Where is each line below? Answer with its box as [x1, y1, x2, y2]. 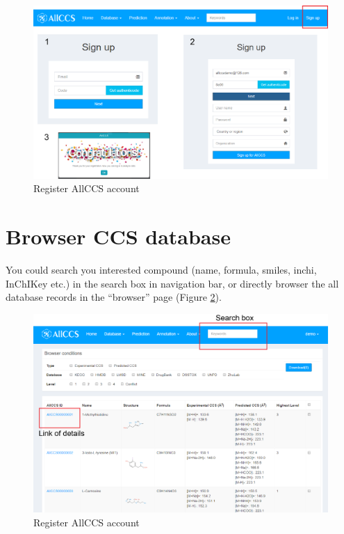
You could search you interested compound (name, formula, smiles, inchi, [6, 262, 317, 277]
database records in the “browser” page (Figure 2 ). [6, 290, 222, 304]
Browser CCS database [6, 222, 231, 251]
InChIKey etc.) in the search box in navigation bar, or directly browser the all [6, 276, 339, 290]
